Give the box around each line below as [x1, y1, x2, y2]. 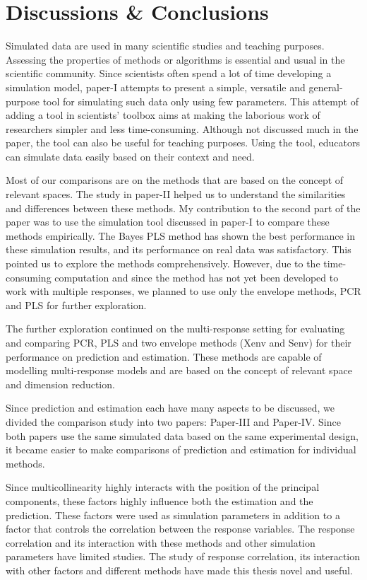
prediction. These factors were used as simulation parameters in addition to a [6, 507, 340, 522]
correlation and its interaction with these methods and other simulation [6, 535, 315, 550]
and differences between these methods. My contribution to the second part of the [6, 200, 361, 215]
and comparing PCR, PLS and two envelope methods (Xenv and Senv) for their [6, 335, 351, 349]
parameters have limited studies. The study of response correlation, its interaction [6, 549, 361, 564]
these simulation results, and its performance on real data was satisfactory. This [6, 242, 351, 257]
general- [308, 79, 343, 94]
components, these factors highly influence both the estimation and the [6, 493, 313, 508]
